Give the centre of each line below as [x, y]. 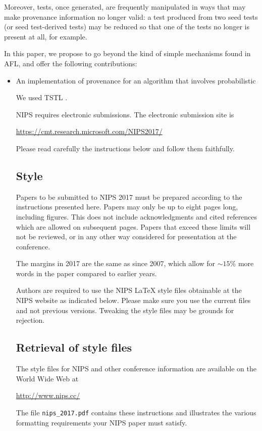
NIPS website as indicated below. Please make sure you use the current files [133, 300]
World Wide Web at [47, 378]
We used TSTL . [42, 97]
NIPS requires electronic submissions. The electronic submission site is [125, 114]
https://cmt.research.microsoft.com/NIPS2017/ [89, 131]
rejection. [30, 320]
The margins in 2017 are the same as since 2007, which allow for [116, 263]
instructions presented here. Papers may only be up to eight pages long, [127, 207]
